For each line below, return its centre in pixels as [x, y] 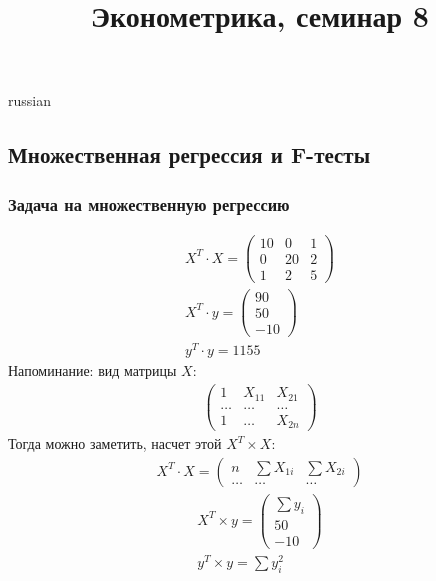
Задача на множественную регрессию [149, 203]
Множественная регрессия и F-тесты [189, 154]
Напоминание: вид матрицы [92, 370]
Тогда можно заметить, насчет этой [115, 443]
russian [29, 100]
